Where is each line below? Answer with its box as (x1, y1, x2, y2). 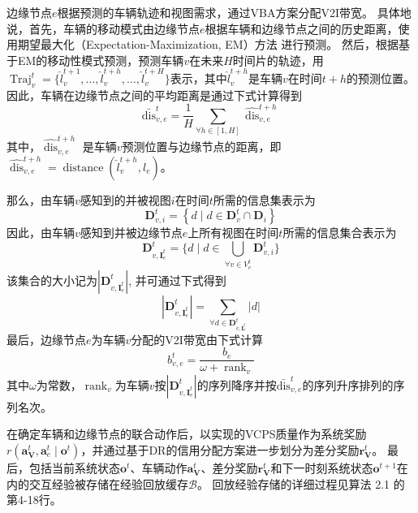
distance (62, 162, 104, 174)
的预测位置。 (346, 70, 415, 87)
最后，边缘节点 (6, 330, 86, 347)
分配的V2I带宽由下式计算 (131, 330, 263, 347)
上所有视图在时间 (187, 224, 279, 241)
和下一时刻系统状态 (270, 459, 373, 476)
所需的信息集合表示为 (282, 224, 397, 241)
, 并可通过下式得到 (128, 271, 226, 288)
